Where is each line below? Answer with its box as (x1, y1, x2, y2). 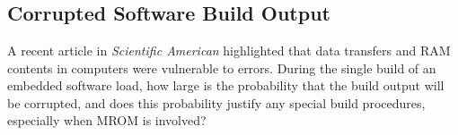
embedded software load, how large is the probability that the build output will (7, 76, 445, 95)
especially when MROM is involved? (7, 111, 207, 130)
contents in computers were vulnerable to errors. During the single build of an (7, 58, 436, 77)
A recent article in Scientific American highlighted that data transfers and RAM (7, 41, 451, 59)
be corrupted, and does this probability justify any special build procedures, (7, 93, 426, 112)
